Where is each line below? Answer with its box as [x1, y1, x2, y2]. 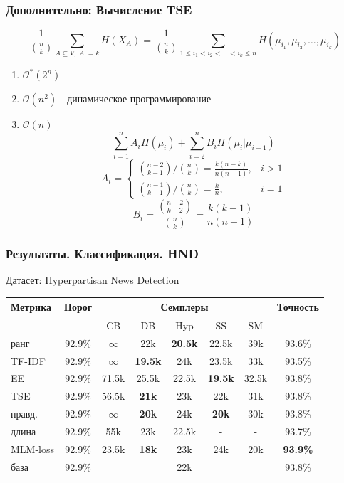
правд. [11, 406, 38, 421]
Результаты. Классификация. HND [6, 244, 199, 262]
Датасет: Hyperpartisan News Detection [6, 272, 179, 287]
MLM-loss [11, 441, 55, 456]
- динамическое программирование [60, 91, 212, 106]
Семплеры [160, 299, 209, 314]
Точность [277, 299, 319, 314]
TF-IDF [11, 353, 46, 368]
